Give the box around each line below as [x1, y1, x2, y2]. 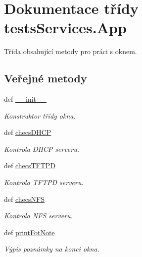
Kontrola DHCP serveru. [4, 143, 79, 154]
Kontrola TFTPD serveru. [4, 177, 84, 188]
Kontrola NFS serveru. [4, 210, 73, 221]
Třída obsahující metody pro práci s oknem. [4, 46, 137, 57]
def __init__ [4, 94, 47, 104]
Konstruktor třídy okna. [4, 110, 76, 121]
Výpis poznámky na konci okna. [4, 244, 99, 254]
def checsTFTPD [4, 160, 56, 171]
